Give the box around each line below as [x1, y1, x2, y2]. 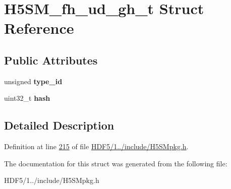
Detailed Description [4, 117, 114, 133]
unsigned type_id [4, 76, 63, 86]
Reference [4, 18, 74, 38]
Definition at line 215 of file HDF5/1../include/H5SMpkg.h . [4, 141, 189, 152]
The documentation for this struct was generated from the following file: [4, 158, 227, 168]
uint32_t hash [4, 93, 50, 103]
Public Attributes [4, 52, 98, 68]
